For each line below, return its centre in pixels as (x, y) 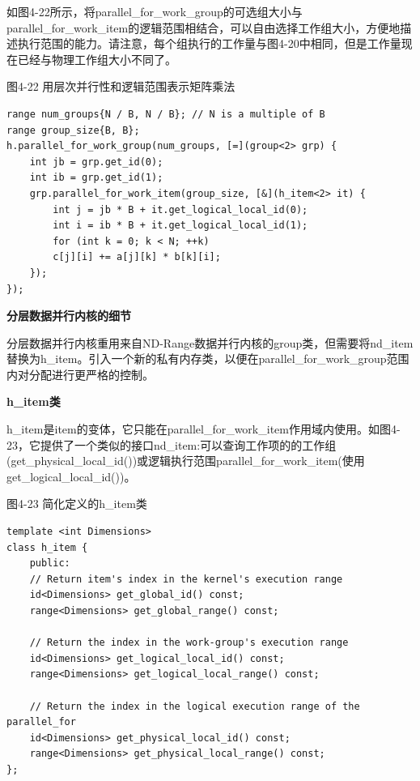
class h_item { (47, 547)
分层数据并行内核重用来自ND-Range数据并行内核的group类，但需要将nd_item (210, 342)
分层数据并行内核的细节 (69, 316)
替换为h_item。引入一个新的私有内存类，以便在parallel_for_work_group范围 (208, 358)
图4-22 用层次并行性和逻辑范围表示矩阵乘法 (121, 86)
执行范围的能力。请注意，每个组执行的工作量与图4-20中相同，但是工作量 (209, 43)
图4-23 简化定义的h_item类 (77, 504)
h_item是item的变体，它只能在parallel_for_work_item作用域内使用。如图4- (204, 429)
